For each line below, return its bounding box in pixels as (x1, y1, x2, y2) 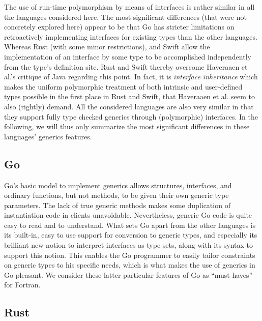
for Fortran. (4, 279, 41, 290)
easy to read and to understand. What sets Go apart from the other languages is (4, 219, 256, 230)
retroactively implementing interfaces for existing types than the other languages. (4, 31, 257, 42)
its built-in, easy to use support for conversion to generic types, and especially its (4, 229, 257, 240)
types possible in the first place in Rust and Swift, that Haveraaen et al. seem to (4, 91, 255, 102)
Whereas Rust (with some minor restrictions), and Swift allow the (4, 41, 210, 52)
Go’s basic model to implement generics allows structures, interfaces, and (4, 180, 232, 190)
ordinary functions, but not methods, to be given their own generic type (4, 190, 229, 200)
